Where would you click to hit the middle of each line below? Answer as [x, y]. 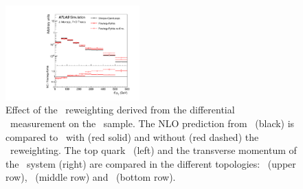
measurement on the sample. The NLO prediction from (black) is [152, 123]
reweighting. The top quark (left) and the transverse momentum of [153, 150]
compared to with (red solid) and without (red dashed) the [132, 136]
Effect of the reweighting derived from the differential [120, 110]
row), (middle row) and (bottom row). [91, 177]
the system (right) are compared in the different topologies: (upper [151, 163]
